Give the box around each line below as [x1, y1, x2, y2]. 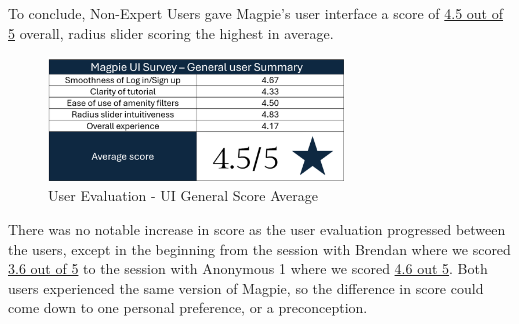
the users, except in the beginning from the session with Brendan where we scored [8, 238, 511, 259]
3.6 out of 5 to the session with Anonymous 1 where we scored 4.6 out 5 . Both [8, 258, 488, 279]
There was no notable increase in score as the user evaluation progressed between [8, 219, 506, 239]
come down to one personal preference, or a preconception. [8, 297, 368, 318]
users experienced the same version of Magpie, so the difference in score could [8, 277, 484, 298]
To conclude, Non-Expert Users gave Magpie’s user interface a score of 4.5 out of [8, 3, 504, 23]
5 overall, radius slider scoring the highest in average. [8, 22, 334, 43]
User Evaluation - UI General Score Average [48, 185, 319, 206]
